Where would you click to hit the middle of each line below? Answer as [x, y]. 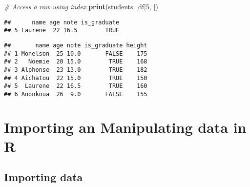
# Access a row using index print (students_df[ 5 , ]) [81, 6]
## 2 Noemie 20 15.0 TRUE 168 [76, 62]
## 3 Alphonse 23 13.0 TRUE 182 [76, 70]
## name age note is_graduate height [76, 45]
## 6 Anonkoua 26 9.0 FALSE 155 [76, 94]
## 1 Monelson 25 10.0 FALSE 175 [76, 53]
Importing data [43, 177]
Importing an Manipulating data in [125, 127]
